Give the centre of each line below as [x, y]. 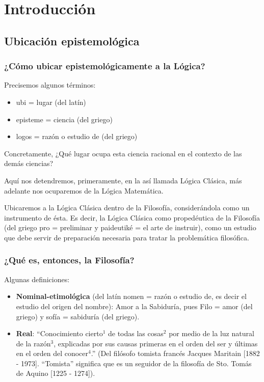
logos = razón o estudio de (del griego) [77, 136]
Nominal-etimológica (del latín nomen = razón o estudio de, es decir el [131, 296]
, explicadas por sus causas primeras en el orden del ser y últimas [156, 343]
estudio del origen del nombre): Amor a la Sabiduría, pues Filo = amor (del [134, 306]
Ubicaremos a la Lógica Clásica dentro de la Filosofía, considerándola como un [127, 208]
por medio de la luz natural [212, 333]
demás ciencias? [29, 163]
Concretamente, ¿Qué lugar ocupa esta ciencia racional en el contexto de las [123, 153]
